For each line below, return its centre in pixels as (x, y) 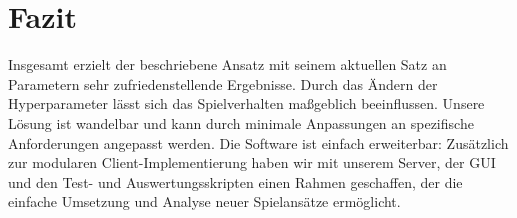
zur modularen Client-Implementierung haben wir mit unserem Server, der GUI (252, 162)
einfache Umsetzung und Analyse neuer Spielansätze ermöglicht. (204, 201)
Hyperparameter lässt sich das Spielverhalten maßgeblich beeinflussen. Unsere (246, 103)
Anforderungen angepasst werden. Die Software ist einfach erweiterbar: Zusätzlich (258, 142)
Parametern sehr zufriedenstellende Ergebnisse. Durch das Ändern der (223, 83)
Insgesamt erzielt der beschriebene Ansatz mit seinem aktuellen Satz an (227, 64)
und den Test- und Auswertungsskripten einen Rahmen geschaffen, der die (235, 181)
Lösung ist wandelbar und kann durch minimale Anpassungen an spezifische (241, 122)
